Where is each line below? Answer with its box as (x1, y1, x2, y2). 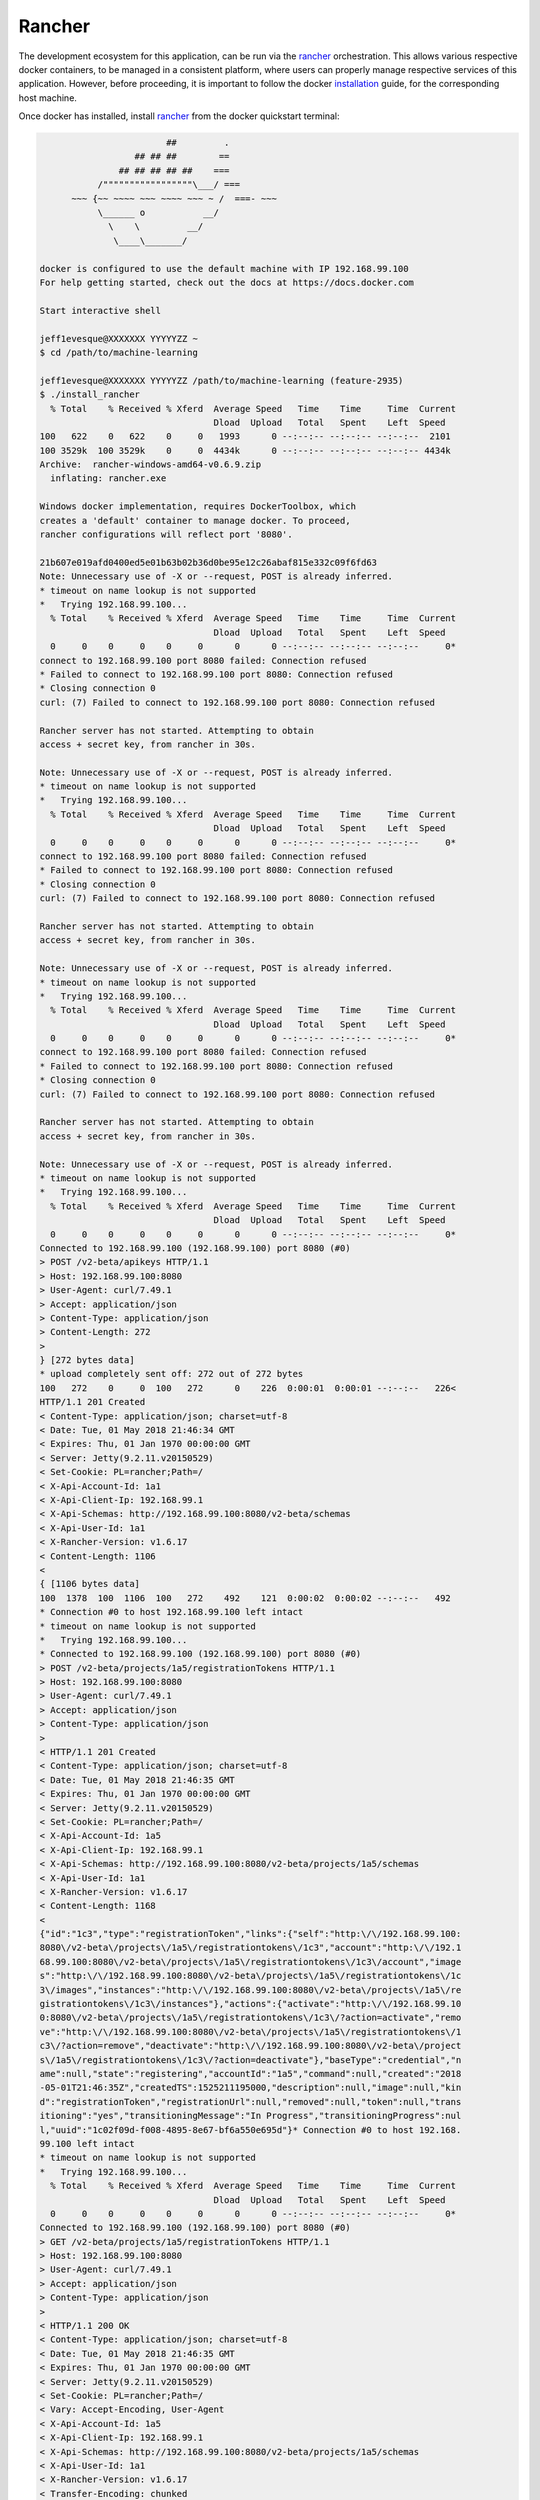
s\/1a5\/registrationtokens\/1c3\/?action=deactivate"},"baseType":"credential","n (39, 2054, 462, 2065)
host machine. (18, 91, 77, 104)
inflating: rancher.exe (50, 473, 167, 484)
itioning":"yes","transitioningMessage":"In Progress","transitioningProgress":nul (39, 2110, 462, 2122)
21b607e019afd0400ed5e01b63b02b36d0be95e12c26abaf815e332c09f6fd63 (39, 556, 378, 568)
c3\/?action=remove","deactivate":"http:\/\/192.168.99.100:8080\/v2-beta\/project (39, 2040, 462, 2052)
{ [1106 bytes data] (39, 1578, 140, 1590)
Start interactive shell (39, 305, 162, 316)
